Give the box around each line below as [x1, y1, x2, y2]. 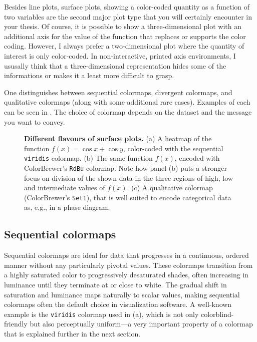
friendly [4, 318, 28, 329]
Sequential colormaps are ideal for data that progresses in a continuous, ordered [4, 250, 249, 260]
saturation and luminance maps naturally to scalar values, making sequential [4, 289, 240, 299]
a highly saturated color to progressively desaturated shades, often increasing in [4, 269, 249, 280]
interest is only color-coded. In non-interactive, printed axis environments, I [4, 50, 236, 61]
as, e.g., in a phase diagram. [24, 202, 110, 212]
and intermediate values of [24, 182, 105, 193]
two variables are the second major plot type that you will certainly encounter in [4, 11, 252, 22]
